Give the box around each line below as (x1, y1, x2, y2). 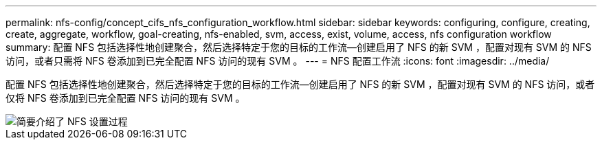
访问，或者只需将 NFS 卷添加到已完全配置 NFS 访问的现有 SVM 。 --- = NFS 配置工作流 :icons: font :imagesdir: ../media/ (5, 55, 550, 67)
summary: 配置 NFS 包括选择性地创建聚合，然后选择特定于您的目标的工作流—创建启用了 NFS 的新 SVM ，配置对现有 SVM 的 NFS (5, 41, 592, 53)
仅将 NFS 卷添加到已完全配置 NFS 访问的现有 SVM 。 (5, 92, 245, 104)
